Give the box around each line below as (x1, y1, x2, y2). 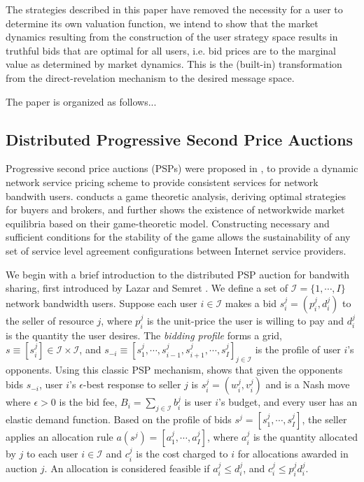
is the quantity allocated (253, 430, 358, 444)
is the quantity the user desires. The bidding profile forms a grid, (6, 327, 282, 342)
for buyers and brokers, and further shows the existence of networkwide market (6, 202, 345, 217)
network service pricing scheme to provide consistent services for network (6, 174, 318, 189)
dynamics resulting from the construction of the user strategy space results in (6, 29, 338, 44)
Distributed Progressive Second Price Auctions (6, 128, 353, 150)
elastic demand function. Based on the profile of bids (6, 412, 232, 427)
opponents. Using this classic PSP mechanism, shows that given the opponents (6, 362, 343, 376)
